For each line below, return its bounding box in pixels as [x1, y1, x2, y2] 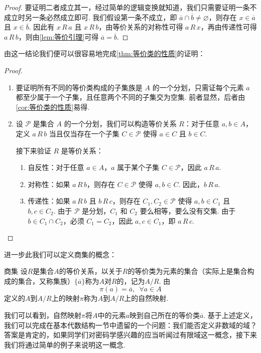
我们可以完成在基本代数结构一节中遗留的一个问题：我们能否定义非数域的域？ [4, 319, 257, 330]
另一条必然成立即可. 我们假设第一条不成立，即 [25, 12, 177, 22]
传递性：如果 [28, 196, 70, 206]
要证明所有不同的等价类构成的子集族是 [16, 82, 143, 92]
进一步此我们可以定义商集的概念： [4, 249, 116, 259]
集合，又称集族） [18, 275, 74, 286]
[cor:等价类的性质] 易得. [16, 101, 90, 112]
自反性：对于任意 [28, 162, 84, 172]
